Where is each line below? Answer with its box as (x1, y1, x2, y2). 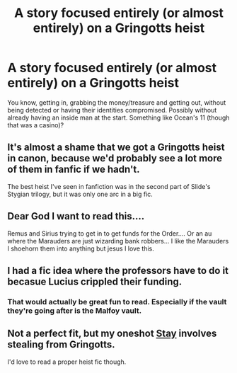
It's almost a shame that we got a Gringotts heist (7, 142, 225, 154)
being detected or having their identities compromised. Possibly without (7, 105, 217, 114)
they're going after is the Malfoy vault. (7, 306, 142, 316)
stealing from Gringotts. (7, 338, 115, 351)
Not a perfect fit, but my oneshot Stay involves (7, 328, 217, 340)
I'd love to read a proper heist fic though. (7, 357, 127, 366)
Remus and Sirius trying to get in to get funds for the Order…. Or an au (7, 229, 212, 238)
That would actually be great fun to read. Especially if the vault (7, 297, 227, 306)
